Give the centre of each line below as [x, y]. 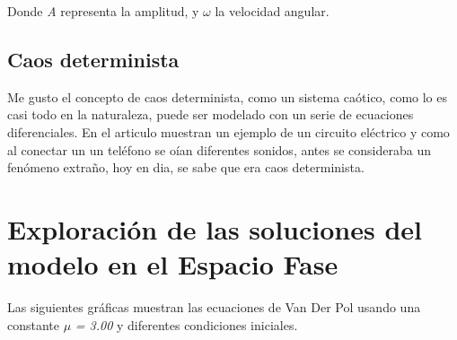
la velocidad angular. [272, 11]
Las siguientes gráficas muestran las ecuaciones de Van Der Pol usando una [214, 307]
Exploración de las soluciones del [215, 228]
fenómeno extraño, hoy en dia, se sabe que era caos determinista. [186, 167]
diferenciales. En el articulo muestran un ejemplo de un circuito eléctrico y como [228, 131]
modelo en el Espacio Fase [173, 264]
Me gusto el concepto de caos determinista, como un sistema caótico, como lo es [227, 96]
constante [34, 324]
